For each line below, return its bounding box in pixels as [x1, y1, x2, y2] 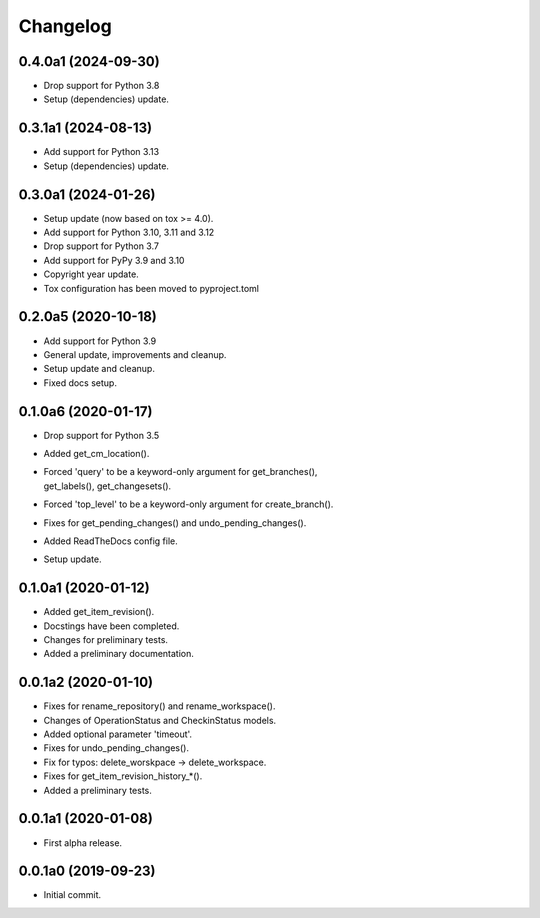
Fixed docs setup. [43, 376, 117, 389]
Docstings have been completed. [43, 620, 180, 632]
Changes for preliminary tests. [43, 634, 169, 646]
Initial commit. [43, 889, 102, 901]
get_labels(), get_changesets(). [43, 480, 172, 492]
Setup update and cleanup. [43, 363, 155, 375]
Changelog [18, 15, 112, 37]
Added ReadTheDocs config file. [43, 535, 179, 547]
